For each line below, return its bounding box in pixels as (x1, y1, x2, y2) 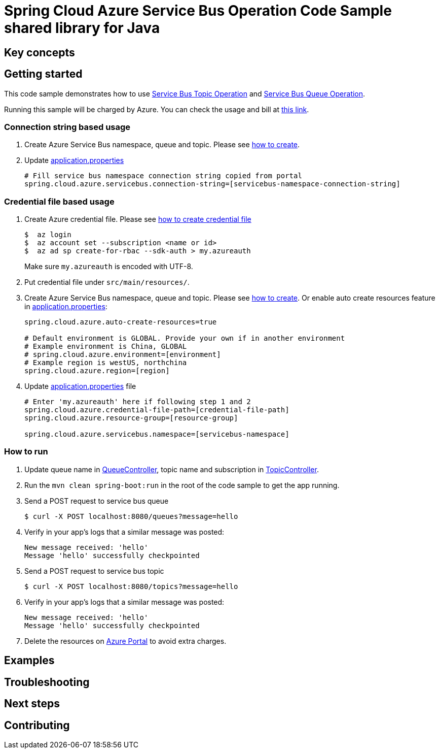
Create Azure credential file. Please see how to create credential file (24, 215, 251, 224)
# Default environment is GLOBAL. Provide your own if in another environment (24, 334, 345, 343)
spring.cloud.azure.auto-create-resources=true (24, 318, 217, 326)
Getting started (4, 68, 83, 81)
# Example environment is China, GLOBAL (24, 342, 187, 351)
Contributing (4, 718, 70, 732)
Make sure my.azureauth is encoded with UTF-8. (24, 262, 193, 271)
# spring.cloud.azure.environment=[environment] (24, 350, 221, 359)
